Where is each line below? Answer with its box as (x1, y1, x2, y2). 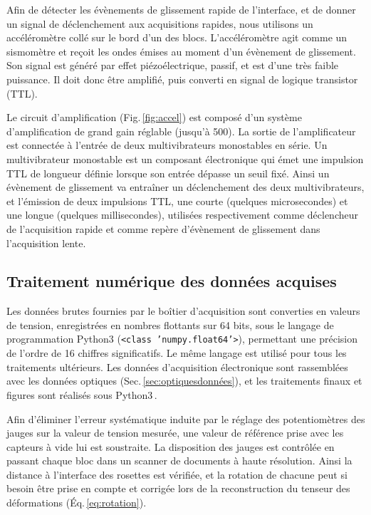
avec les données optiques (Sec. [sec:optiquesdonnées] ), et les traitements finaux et (6, 373, 362, 388)
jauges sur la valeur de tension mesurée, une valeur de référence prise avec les (6, 425, 344, 440)
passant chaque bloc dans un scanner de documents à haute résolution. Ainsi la (6, 453, 352, 468)
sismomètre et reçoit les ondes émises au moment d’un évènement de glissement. (6, 43, 356, 58)
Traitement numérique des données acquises (6, 270, 337, 292)
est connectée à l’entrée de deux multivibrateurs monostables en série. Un (6, 137, 328, 152)
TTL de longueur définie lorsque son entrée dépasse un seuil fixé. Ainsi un (6, 165, 330, 180)
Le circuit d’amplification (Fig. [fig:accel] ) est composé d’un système (6, 110, 302, 125)
